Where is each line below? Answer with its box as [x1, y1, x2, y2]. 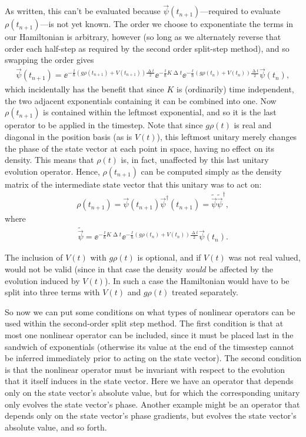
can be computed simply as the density [141, 165, 282, 177]
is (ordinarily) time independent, [177, 83, 294, 95]
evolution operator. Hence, [5, 165, 100, 177]
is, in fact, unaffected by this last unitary [121, 154, 269, 166]
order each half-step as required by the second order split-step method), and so [5, 42, 290, 54]
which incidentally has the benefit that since [5, 83, 164, 95]
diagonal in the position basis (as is [5, 131, 132, 143]
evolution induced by [5, 274, 80, 286]
